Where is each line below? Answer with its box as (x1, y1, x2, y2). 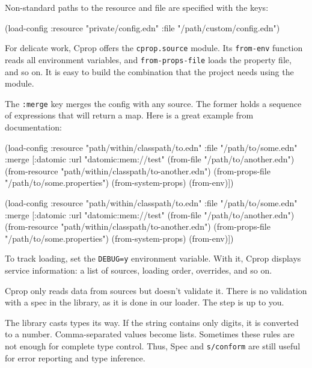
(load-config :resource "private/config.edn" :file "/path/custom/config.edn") (5, 21, 280, 34)
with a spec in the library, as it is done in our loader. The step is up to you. (5, 296, 284, 308)
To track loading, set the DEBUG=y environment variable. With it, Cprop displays (5, 252, 301, 265)
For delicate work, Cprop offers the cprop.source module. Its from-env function (5, 41, 303, 54)
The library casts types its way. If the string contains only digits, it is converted (5, 316, 299, 328)
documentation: (5, 120, 62, 133)
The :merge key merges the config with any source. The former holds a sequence (5, 97, 302, 109)
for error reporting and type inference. (5, 351, 145, 364)
